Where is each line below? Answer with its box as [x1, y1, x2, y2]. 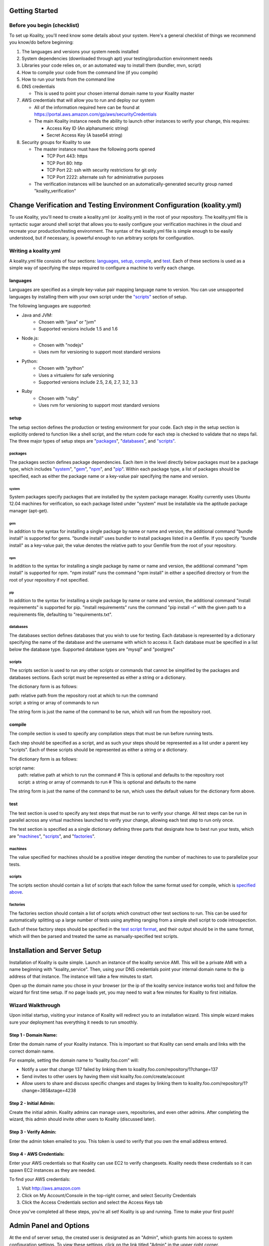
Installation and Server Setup [9, 946, 102, 954]
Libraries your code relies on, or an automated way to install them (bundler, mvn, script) [21, 62, 202, 68]
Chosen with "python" [38, 365, 84, 371]
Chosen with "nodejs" [38, 342, 84, 348]
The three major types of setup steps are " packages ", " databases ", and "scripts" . [9, 438, 176, 444]
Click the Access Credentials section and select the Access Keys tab [21, 1199, 163, 1206]
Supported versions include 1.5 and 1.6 [38, 326, 118, 332]
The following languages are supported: [9, 303, 92, 309]
